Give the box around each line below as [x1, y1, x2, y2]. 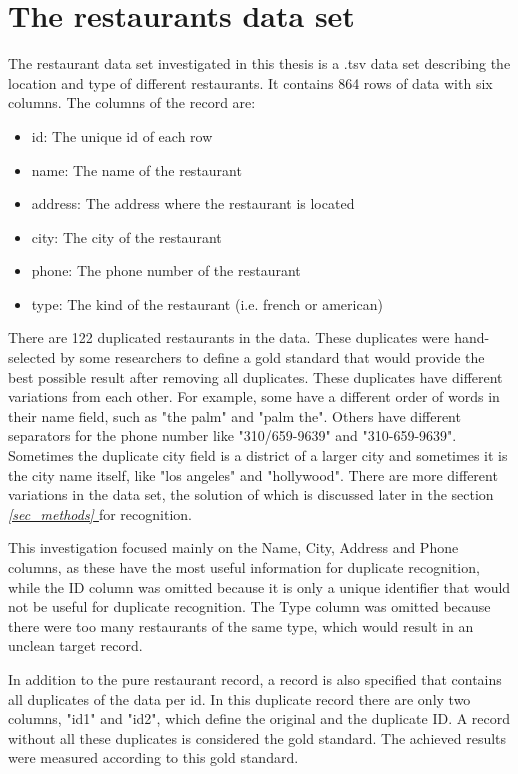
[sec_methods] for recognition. [8, 503, 192, 524]
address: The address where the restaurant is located [31, 193, 355, 214]
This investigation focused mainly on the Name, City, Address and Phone [8, 537, 459, 558]
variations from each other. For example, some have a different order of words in [8, 386, 500, 407]
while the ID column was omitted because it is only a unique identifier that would [8, 576, 511, 597]
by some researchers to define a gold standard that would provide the [60, 347, 485, 368]
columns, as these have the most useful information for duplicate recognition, [8, 557, 480, 577]
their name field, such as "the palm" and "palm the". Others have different [8, 405, 461, 426]
